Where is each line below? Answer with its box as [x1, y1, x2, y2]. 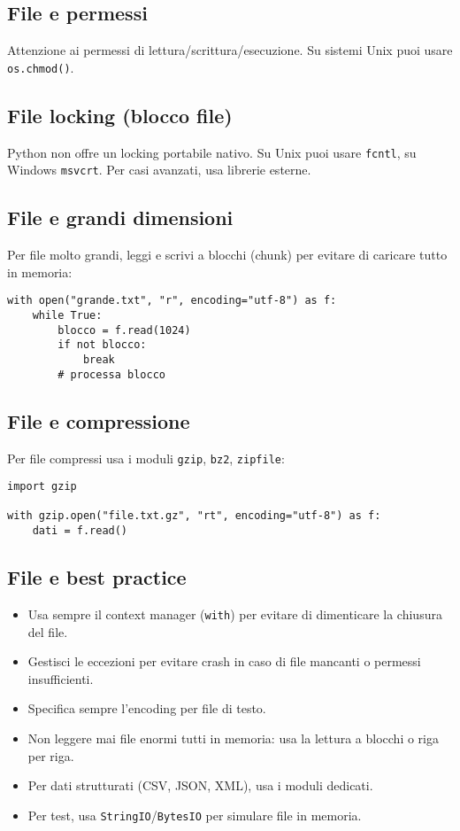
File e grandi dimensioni [7, 204, 234, 231]
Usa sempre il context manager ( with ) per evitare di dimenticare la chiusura [27, 604, 442, 623]
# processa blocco [57, 368, 165, 381]
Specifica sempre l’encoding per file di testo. [27, 699, 266, 718]
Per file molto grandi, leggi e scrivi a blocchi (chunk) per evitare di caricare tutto [7, 245, 448, 264]
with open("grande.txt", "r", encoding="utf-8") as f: [7, 294, 337, 307]
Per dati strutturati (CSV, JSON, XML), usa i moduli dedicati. [27, 776, 373, 795]
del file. [27, 622, 68, 641]
